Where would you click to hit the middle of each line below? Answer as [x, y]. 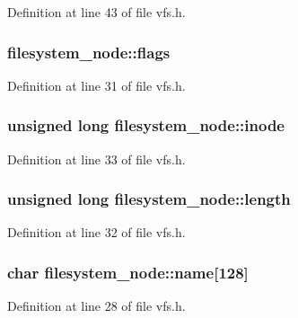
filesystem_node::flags [89, 52]
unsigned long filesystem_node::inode [146, 125]
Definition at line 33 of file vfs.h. [96, 159]
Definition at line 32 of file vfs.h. [96, 232]
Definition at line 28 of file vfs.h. [96, 306]
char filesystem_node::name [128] [128, 272]
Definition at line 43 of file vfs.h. [96, 12]
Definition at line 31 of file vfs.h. [96, 85]
